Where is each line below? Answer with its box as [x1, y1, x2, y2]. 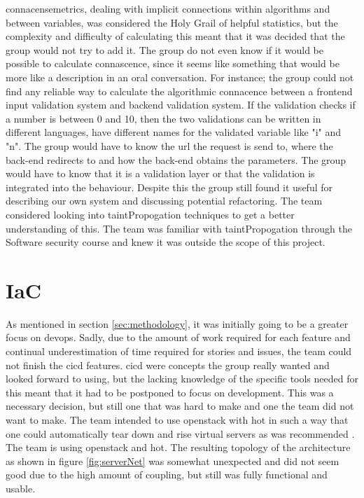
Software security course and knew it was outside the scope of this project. [6, 235, 325, 249]
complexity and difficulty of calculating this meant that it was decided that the [6, 29, 345, 43]
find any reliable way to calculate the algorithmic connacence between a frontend [6, 83, 353, 98]
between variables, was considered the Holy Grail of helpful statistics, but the [6, 15, 338, 29]
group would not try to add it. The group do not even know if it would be [6, 42, 323, 57]
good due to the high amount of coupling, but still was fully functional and [6, 467, 328, 482]
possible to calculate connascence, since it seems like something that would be [6, 56, 339, 71]
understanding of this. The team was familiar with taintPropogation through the [6, 221, 352, 235]
